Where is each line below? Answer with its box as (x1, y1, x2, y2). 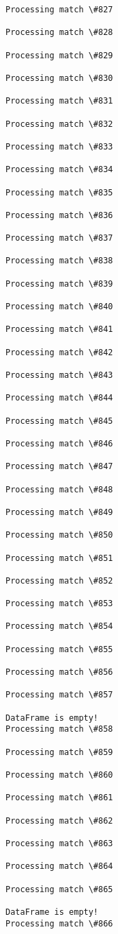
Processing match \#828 (5, 27, 113, 38)
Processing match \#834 (5, 165, 113, 175)
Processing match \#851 (5, 553, 113, 563)
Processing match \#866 (5, 918, 113, 929)
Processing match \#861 (5, 793, 113, 803)
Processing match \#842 (5, 347, 113, 357)
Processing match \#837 (5, 233, 113, 243)
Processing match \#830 (5, 73, 113, 83)
